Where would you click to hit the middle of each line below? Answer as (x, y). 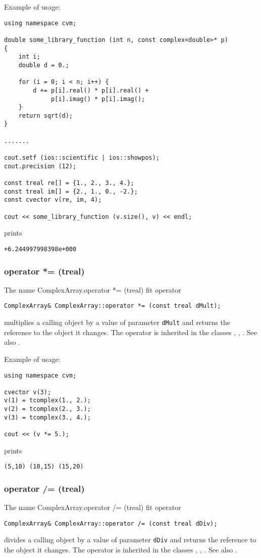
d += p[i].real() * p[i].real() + (91, 90)
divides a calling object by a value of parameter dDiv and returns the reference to (130, 540)
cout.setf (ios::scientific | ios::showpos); (82, 158)
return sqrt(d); (46, 115)
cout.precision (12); (40, 166)
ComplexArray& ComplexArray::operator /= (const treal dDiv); (111, 523)
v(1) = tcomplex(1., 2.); (47, 401)
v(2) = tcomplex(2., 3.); (47, 409)
